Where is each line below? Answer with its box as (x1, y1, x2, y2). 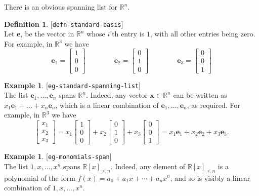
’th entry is (110, 28, 145, 39)
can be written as (173, 90, 227, 100)
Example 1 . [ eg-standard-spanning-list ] (4, 80, 141, 90)
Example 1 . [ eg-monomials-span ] (4, 151, 112, 162)
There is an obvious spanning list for (4, 2, 118, 12)
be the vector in (25, 28, 74, 39)
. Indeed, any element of (110, 161, 186, 171)
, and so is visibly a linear (170, 172, 250, 183)
